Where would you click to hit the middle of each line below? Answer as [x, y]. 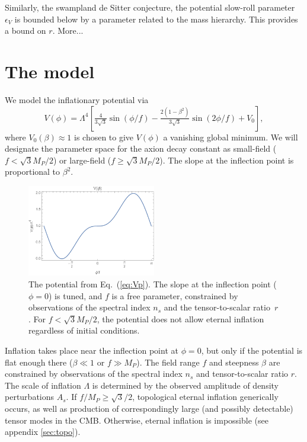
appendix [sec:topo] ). [43, 432]
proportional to [33, 172]
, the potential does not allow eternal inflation [180, 318]
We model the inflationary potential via [77, 99]
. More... [68, 31]
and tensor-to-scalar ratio [242, 374]
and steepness [234, 362]
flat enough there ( [39, 362]
